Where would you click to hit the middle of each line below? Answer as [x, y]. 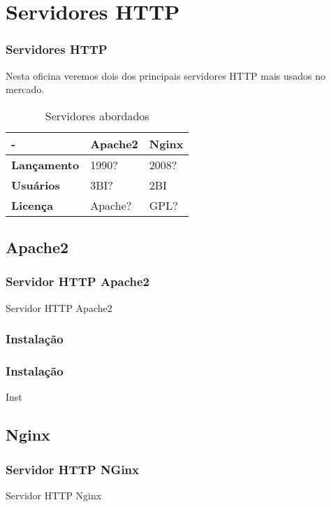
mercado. [25, 89]
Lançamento [45, 164]
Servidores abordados [97, 115]
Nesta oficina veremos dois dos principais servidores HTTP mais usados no [166, 75]
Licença [32, 205]
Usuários [36, 185]
